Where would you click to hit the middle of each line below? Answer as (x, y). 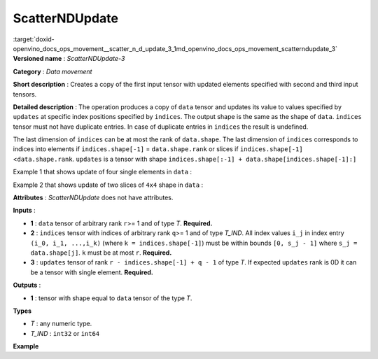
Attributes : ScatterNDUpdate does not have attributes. (93, 198)
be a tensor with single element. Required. (92, 272)
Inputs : (24, 211)
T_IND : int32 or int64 (65, 333)
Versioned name (37, 59)
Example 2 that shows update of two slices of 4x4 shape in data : (108, 185)
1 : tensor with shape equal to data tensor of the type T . (111, 298)
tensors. (25, 94)
